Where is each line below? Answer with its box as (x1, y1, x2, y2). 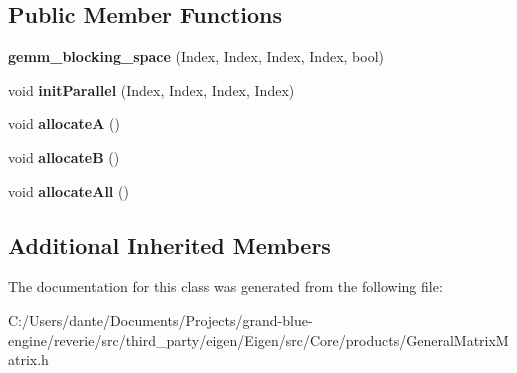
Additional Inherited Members (8, 229, 331, 260)
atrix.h (8, 349, 49, 370)
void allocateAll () (8, 180, 129, 201)
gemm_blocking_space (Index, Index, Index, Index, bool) (8, 46, 384, 67)
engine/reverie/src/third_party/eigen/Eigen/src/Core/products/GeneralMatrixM (8, 329, 509, 350)
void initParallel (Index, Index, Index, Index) (8, 79, 295, 100)
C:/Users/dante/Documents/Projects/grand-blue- (8, 309, 313, 330)
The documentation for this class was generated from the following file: (8, 276, 443, 297)
